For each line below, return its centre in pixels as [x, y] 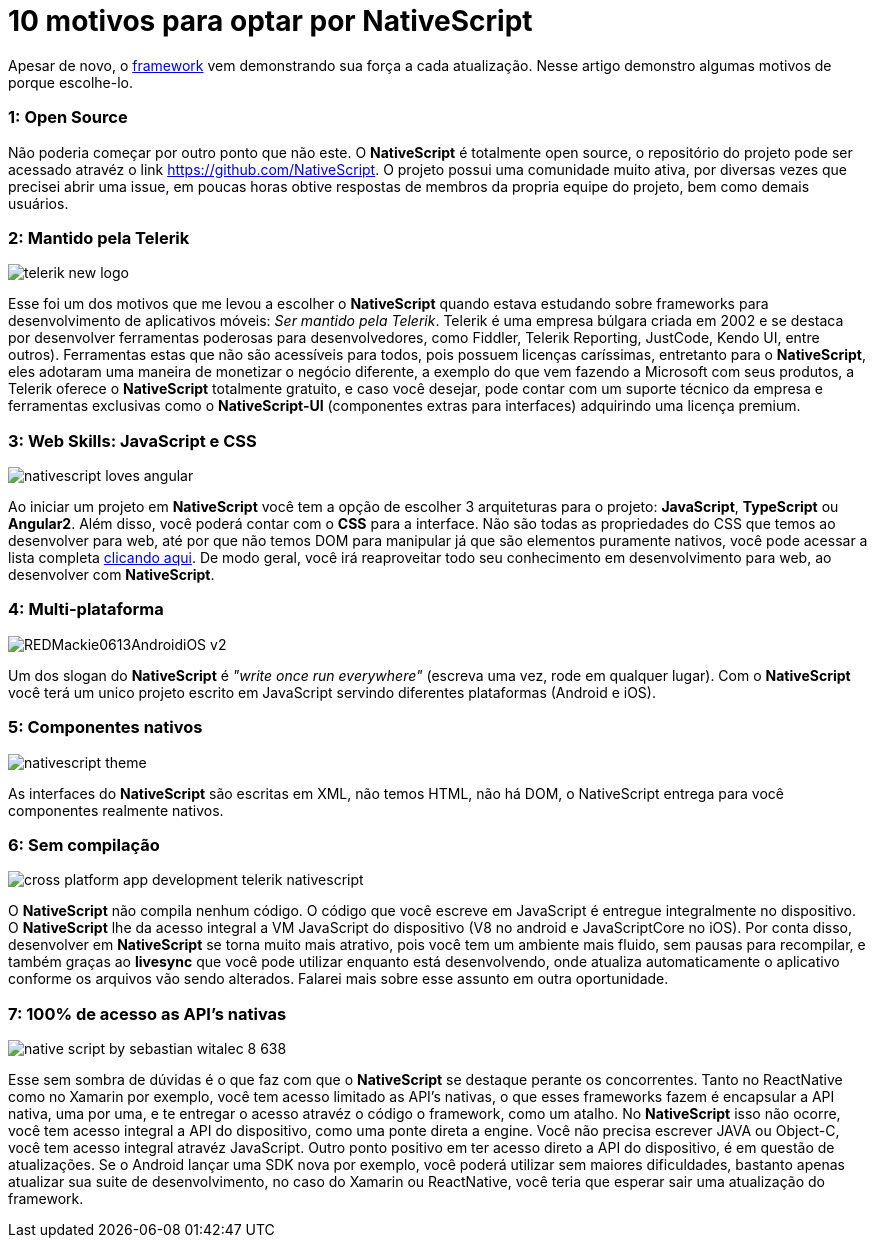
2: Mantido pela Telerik [99, 237]
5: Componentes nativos [105, 727]
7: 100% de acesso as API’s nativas [147, 1013]
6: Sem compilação [84, 844]
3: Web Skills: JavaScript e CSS [132, 440]
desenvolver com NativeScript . [111, 574]
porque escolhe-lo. [70, 82]
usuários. [38, 203]
